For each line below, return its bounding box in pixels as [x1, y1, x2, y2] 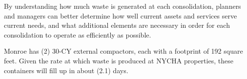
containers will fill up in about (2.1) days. [4, 65, 128, 75]
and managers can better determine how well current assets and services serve [4, 10, 237, 20]
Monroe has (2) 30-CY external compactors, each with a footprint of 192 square [4, 46, 243, 56]
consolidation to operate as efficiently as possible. [4, 29, 151, 39]
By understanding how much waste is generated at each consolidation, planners [4, 1, 241, 11]
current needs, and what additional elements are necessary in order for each [4, 20, 230, 30]
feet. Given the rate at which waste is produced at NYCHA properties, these [4, 55, 233, 65]
